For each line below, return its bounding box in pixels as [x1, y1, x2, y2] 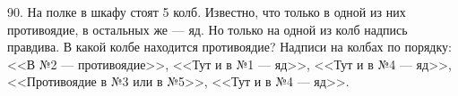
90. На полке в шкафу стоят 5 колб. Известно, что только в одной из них [7, 3, 406, 20]
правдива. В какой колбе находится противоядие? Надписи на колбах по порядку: [7, 37, 452, 56]
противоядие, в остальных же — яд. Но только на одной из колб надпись [7, 20, 408, 38]
